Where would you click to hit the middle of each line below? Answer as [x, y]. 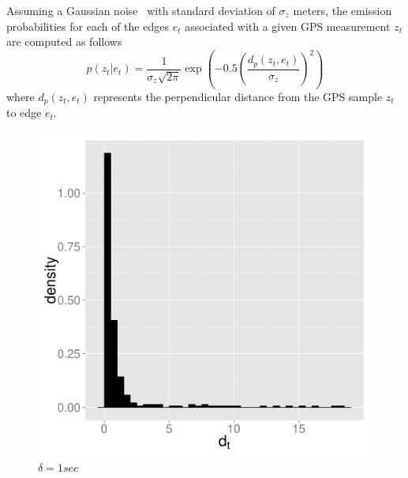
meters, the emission [342, 10]
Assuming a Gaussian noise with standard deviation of [141, 10]
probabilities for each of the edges [88, 26]
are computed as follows [64, 41]
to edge [24, 113]
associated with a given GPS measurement [288, 26]
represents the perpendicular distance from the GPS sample [238, 96]
